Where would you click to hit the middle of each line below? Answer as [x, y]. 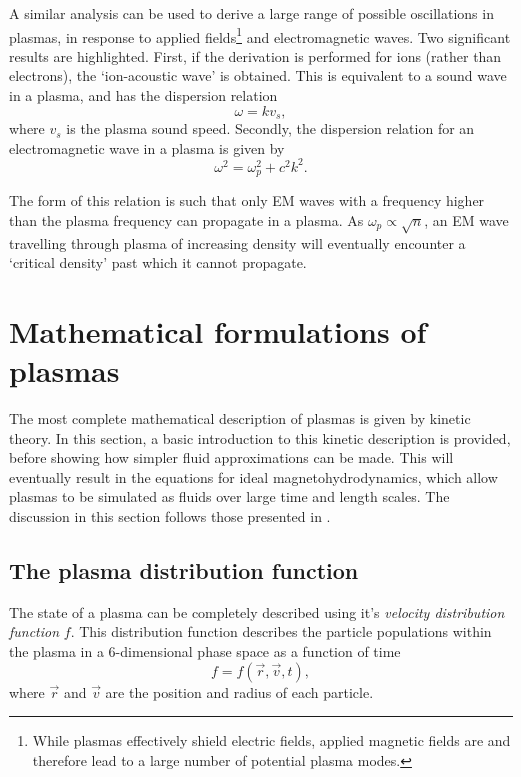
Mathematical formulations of [218, 330]
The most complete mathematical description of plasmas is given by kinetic [240, 418]
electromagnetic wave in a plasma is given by [147, 147]
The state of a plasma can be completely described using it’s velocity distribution [257, 611]
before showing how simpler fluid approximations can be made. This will [231, 457]
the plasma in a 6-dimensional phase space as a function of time [205, 651]
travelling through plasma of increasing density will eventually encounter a [237, 242]
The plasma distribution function [184, 570]
